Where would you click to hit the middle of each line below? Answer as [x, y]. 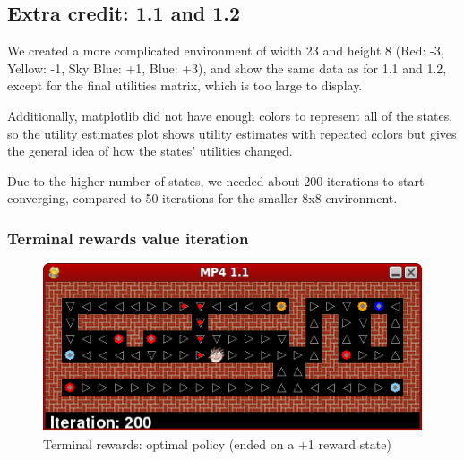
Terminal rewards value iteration [128, 238]
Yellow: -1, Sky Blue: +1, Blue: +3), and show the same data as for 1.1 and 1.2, [227, 68]
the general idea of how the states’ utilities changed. [150, 151]
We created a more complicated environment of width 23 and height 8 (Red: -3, [226, 51]
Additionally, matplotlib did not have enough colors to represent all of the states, [230, 115]
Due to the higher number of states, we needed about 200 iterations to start [216, 180]
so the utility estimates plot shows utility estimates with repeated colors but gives [232, 133]
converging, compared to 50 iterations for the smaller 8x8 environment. [202, 198]
